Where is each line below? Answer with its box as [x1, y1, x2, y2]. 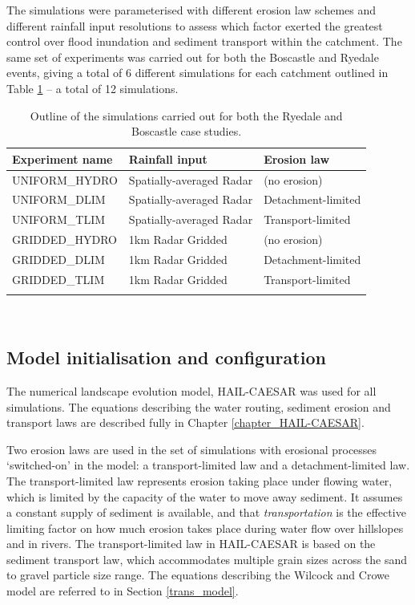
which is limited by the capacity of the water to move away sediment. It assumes [6, 488, 403, 505]
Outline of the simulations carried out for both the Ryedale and [30, 107, 343, 124]
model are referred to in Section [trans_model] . [6, 583, 239, 599]
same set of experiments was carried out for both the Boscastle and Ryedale [6, 48, 379, 65]
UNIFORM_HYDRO [12, 171, 118, 188]
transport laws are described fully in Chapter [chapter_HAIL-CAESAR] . [6, 414, 365, 431]
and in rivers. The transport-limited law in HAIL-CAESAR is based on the [6, 535, 376, 552]
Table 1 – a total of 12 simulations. [6, 79, 179, 96]
